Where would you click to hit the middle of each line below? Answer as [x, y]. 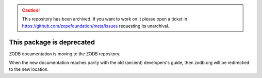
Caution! [31, 10]
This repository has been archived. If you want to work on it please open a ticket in [105, 19]
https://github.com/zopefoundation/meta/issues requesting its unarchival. [96, 26]
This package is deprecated [52, 42]
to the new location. [29, 69]
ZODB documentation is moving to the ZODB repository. [65, 54]
